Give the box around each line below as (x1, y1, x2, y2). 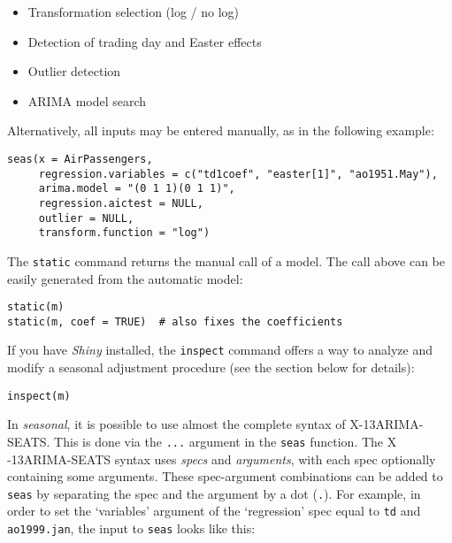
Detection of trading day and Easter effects (27, 32, 262, 50)
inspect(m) (7, 389, 71, 402)
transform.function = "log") (38, 226, 211, 240)
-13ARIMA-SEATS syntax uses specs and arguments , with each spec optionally (7, 449, 436, 468)
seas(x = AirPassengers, (7, 152, 153, 165)
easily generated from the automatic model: (7, 269, 243, 287)
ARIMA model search (27, 91, 147, 110)
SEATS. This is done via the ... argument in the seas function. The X (7, 432, 397, 450)
